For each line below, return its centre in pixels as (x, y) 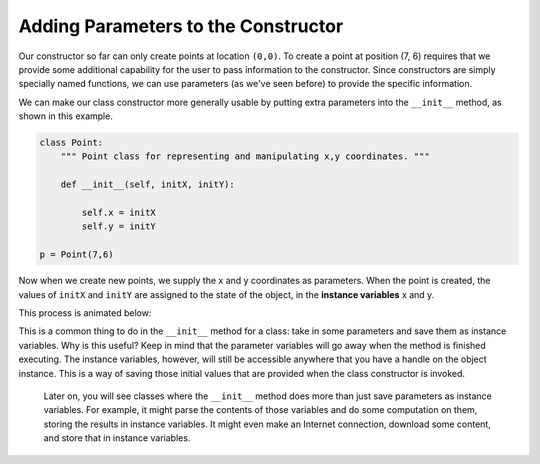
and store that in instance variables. (117, 438)
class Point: (71, 143)
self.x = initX (119, 213)
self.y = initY (119, 226)
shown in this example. (66, 116)
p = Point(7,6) (76, 254)
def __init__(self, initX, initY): (147, 184)
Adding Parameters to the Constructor (181, 26)
